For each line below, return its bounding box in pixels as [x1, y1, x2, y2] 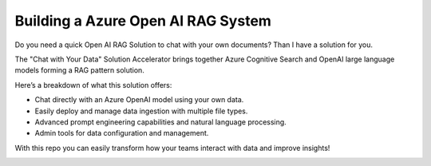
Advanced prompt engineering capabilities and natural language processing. [34, 117, 287, 127]
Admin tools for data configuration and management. [34, 128, 209, 138]
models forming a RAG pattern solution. [14, 65, 145, 75]
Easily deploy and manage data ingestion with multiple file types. [34, 106, 248, 116]
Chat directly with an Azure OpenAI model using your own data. [34, 95, 244, 105]
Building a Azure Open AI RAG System [14, 12, 271, 30]
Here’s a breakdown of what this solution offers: [14, 80, 172, 89]
